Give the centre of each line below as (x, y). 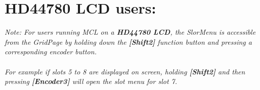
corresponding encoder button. (51, 52)
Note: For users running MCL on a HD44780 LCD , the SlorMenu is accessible (130, 32)
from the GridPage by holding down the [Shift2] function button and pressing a (128, 41)
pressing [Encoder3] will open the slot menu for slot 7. (91, 81)
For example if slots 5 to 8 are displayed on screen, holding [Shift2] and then (125, 71)
